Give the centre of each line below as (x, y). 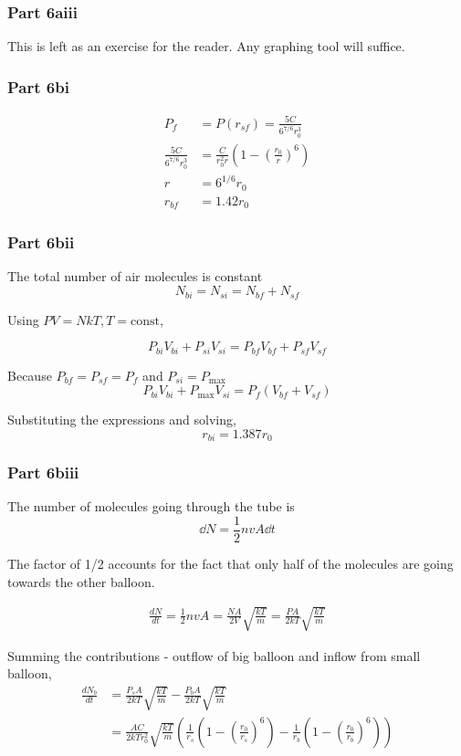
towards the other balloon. (81, 581)
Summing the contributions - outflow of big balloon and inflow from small (214, 655)
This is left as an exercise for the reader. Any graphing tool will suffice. (206, 46)
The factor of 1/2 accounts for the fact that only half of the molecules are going (230, 564)
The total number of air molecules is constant (135, 276)
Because (30, 375)
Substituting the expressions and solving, (122, 420)
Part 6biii (43, 472)
